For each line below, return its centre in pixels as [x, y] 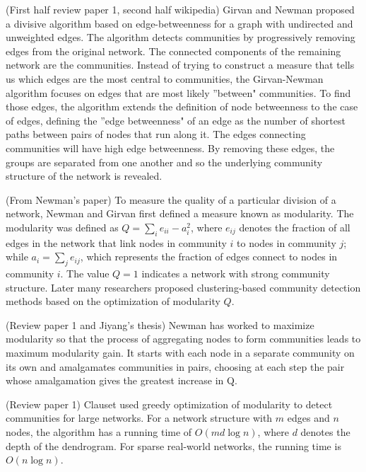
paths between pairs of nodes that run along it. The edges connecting [156, 134]
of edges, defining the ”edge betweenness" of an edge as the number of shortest [176, 120]
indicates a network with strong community [236, 274]
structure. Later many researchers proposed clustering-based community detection [183, 287]
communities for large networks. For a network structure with [139, 418]
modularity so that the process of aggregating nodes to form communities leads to [183, 339]
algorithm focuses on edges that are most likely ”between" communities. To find [178, 92]
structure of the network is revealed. [84, 176]
